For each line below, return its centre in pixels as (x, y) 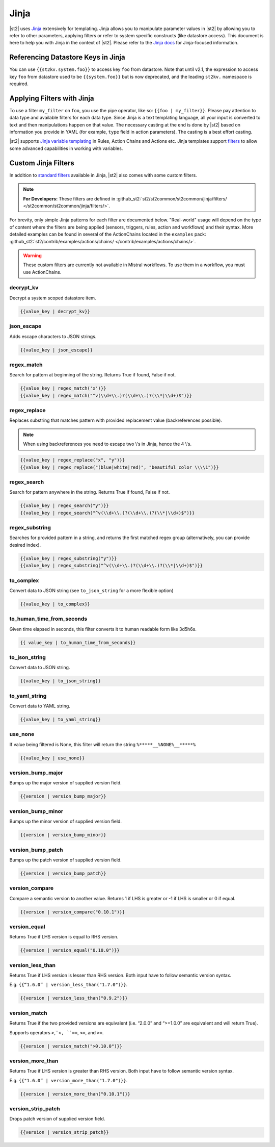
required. (19, 84)
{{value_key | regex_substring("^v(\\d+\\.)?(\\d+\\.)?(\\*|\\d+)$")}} (112, 566)
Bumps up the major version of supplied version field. (65, 783)
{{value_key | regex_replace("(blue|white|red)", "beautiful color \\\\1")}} (119, 467)
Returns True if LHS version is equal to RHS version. (64, 937)
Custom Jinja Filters (42, 163)
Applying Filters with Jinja (52, 98)
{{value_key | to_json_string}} (61, 681)
